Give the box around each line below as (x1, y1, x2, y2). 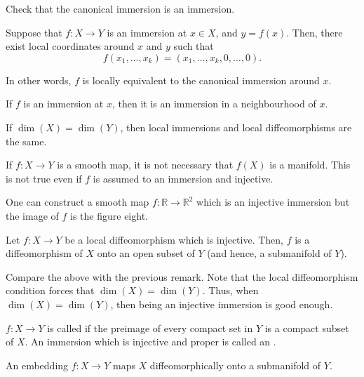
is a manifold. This (269, 157, 351, 172)
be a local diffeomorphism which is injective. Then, (65, 232, 283, 246)
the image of (6, 208, 59, 223)
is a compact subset (264, 320, 349, 335)
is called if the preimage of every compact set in (47, 320, 253, 335)
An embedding (6, 357, 69, 372)
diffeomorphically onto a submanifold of (149, 357, 321, 372)
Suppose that (6, 25, 62, 39)
